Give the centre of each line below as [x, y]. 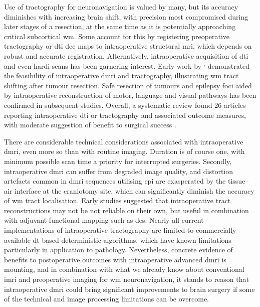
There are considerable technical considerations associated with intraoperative [124, 141]
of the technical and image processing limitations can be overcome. [106, 299]
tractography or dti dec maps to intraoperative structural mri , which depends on [128, 46]
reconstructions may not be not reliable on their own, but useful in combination [126, 210]
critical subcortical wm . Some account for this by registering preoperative [117, 36]
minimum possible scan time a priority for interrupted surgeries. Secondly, [118, 161]
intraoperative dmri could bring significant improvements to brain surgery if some [129, 289]
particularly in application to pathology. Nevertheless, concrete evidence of [118, 250]
